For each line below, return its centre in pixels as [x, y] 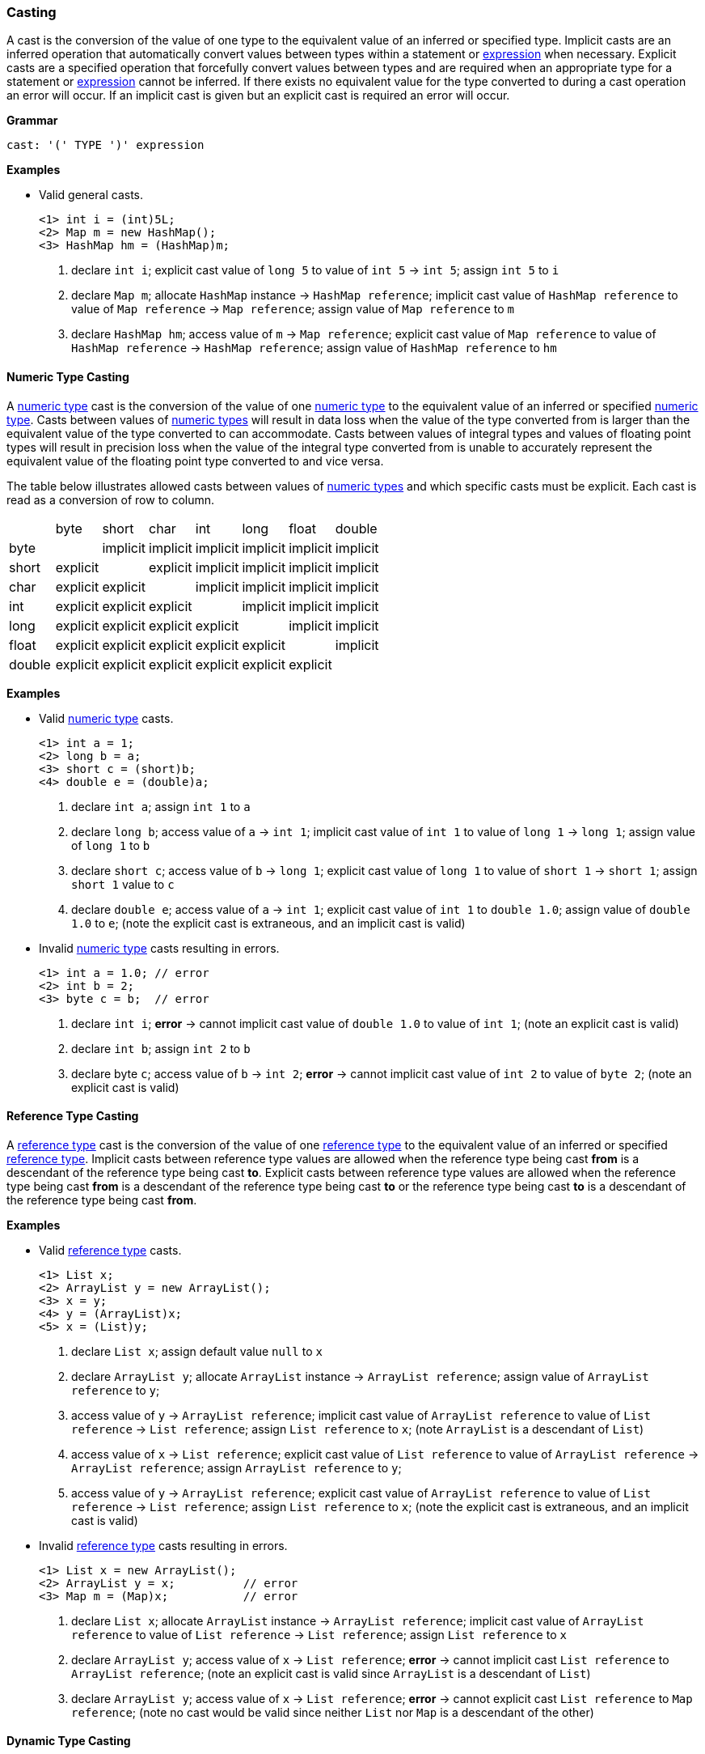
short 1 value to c [123, 884]
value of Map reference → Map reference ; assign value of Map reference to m [293, 309]
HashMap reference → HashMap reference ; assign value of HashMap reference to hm [314, 348]
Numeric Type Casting [68, 376]
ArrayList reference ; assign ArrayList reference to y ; [236, 1467]
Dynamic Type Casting [69, 1741]
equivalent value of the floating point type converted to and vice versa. [195, 461]
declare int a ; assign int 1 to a [161, 806]
